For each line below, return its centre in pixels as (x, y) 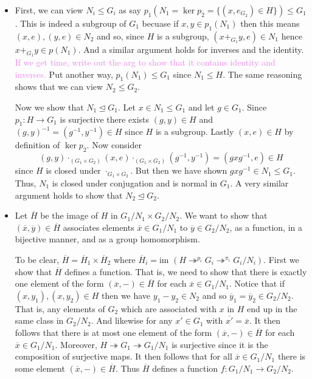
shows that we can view (59, 87)
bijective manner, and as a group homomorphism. (107, 239)
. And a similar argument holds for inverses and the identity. (191, 49)
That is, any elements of (60, 308)
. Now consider (114, 145)
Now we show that (49, 107)
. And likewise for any (132, 320)
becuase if (160, 23)
